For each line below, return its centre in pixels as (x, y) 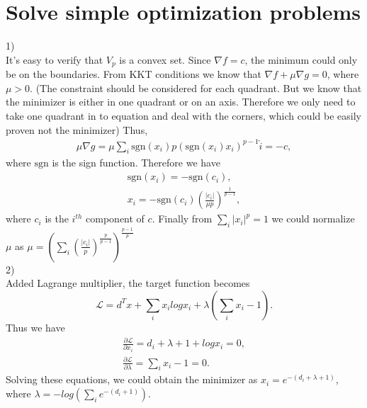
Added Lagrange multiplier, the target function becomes (128, 283)
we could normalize (313, 219)
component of (115, 219)
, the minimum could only (301, 59)
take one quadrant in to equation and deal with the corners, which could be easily (183, 115)
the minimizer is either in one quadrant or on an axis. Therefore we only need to (181, 102)
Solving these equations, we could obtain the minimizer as (132, 379)
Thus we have (35, 327)
